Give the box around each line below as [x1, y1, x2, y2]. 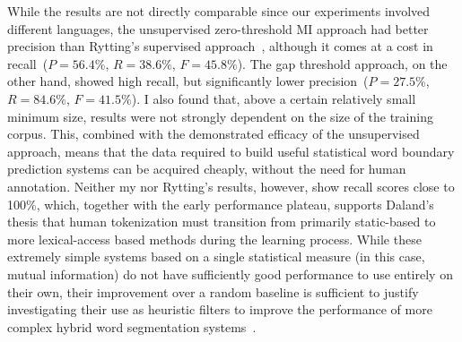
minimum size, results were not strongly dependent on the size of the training [7, 107, 433, 125]
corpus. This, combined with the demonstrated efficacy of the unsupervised [7, 124, 420, 143]
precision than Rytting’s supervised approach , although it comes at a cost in [7, 37, 433, 56]
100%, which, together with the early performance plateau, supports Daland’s [7, 194, 434, 213]
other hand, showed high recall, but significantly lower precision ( [7, 72, 369, 90]
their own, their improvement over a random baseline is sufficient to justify [7, 282, 419, 301]
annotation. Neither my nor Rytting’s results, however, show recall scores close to [7, 176, 455, 195]
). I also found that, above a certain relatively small [131, 89, 416, 107]
